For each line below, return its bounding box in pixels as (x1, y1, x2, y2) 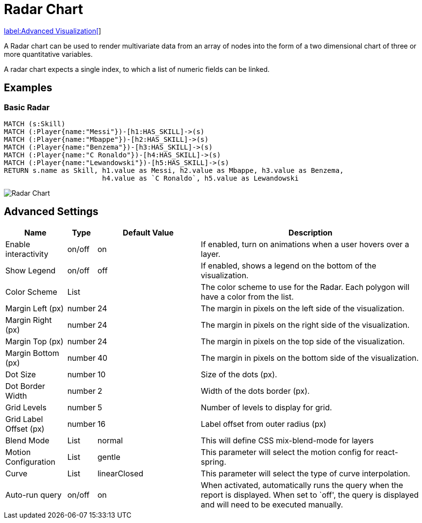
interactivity (5, 249, 49, 259)
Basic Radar (4, 102, 50, 112)
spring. (201, 456, 226, 467)
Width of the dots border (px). (201, 386, 310, 396)
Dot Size (5, 369, 36, 379)
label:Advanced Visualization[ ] (4, 26, 101, 35)
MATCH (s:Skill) (4, 119, 66, 128)
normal (97, 435, 123, 445)
